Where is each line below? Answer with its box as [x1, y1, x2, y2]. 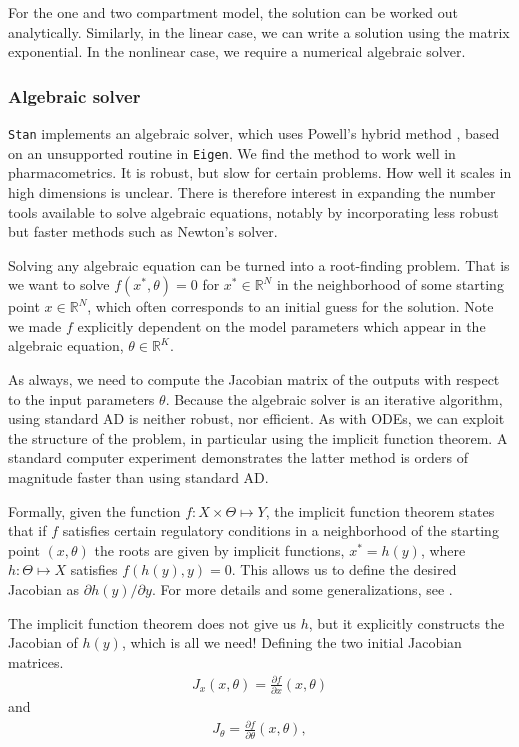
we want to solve [8, 274, 110, 295]
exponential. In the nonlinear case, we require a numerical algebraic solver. [8, 41, 466, 62]
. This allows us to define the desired [231, 559, 457, 580]
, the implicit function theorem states [265, 500, 495, 521]
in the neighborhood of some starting [276, 274, 504, 295]
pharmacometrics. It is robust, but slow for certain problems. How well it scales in [8, 162, 512, 183]
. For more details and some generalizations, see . [151, 579, 453, 599]
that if [8, 520, 47, 541]
